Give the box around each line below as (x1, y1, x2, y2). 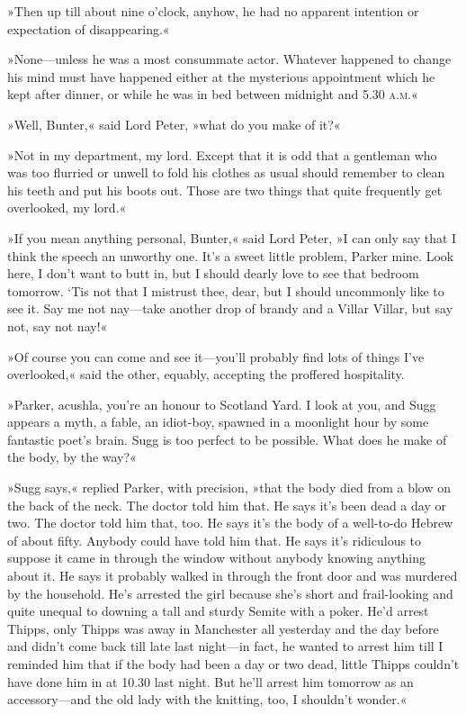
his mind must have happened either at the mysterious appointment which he (7, 67, 435, 86)
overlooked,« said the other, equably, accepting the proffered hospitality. (7, 365, 405, 384)
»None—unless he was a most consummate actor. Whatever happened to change (7, 50, 452, 68)
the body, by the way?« (7, 447, 137, 466)
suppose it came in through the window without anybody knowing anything (7, 548, 426, 567)
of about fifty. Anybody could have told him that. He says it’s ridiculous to (7, 530, 422, 549)
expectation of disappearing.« (7, 19, 170, 38)
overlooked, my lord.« (7, 198, 127, 217)
